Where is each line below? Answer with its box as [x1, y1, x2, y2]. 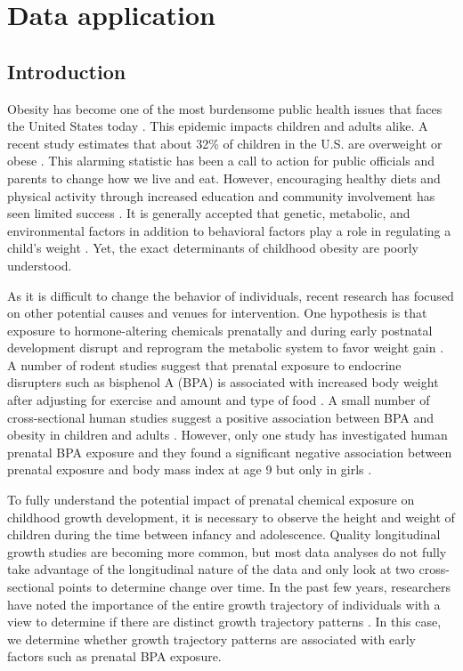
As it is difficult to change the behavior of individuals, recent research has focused [7, 286, 454, 304]
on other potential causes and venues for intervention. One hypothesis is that [7, 303, 427, 322]
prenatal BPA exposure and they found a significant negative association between [7, 442, 452, 461]
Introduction [7, 57, 126, 85]
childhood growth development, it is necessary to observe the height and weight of [7, 507, 455, 526]
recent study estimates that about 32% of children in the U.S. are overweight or [7, 133, 443, 152]
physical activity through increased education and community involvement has [7, 186, 435, 205]
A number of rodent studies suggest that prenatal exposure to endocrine [7, 355, 402, 374]
